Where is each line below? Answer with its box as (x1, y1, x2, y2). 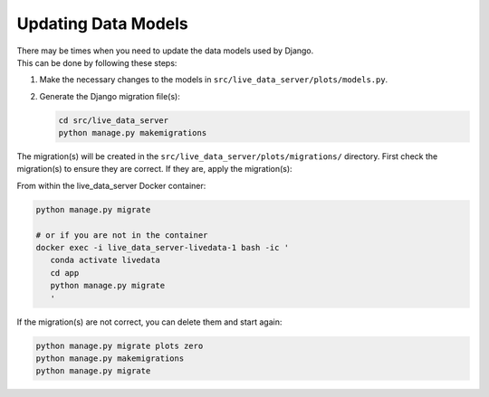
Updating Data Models (16, 14, 189, 33)
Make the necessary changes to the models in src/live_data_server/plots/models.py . (39, 74, 388, 85)
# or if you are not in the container (35, 230, 208, 240)
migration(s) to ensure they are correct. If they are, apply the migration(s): (16, 164, 293, 175)
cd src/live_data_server (58, 115, 169, 126)
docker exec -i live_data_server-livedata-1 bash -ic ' (35, 242, 290, 253)
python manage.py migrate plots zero (35, 340, 204, 351)
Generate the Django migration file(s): (39, 90, 180, 101)
